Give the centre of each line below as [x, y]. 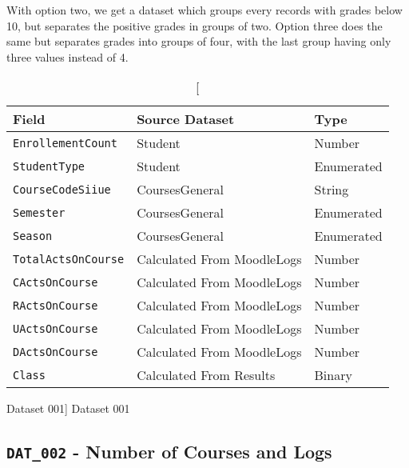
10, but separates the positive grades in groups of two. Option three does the [195, 25]
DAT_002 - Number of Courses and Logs [169, 452]
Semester [39, 212]
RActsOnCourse [56, 305]
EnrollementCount [65, 143]
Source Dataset [186, 119]
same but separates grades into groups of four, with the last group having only [199, 41]
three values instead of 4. [68, 56]
